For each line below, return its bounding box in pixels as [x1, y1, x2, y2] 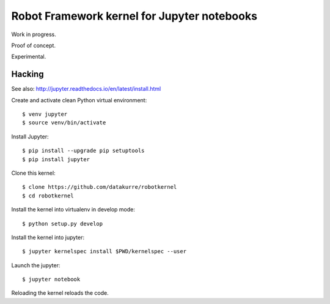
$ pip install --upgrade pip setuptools [22, 147, 145, 154]
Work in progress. [11, 31, 56, 38]
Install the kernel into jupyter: [11, 234, 85, 241]
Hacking [11, 69, 44, 80]
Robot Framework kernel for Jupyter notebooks [11, 9, 258, 23]
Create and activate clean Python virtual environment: [11, 96, 147, 104]
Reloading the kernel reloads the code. [11, 289, 109, 297]
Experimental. [11, 53, 46, 61]
